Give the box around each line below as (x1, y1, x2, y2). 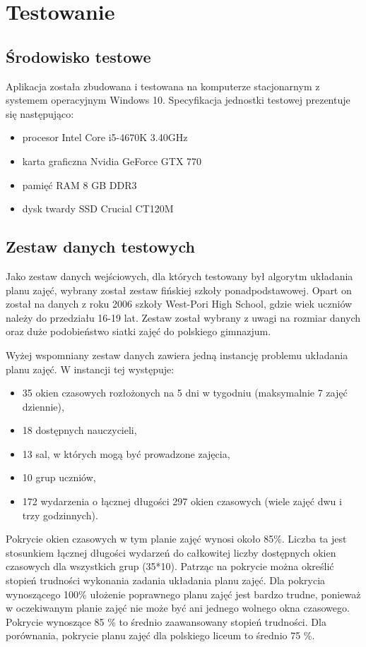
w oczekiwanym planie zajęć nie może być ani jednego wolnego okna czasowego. (6, 600, 350, 615)
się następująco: (6, 106, 74, 121)
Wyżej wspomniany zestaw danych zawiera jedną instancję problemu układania (6, 347, 348, 362)
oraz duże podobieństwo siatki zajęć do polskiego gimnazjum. (6, 324, 271, 339)
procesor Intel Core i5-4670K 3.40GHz (22, 130, 188, 145)
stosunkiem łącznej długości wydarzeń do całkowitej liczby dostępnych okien (6, 545, 336, 560)
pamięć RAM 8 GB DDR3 (22, 177, 137, 192)
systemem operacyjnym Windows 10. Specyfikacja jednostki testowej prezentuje (6, 92, 350, 107)
